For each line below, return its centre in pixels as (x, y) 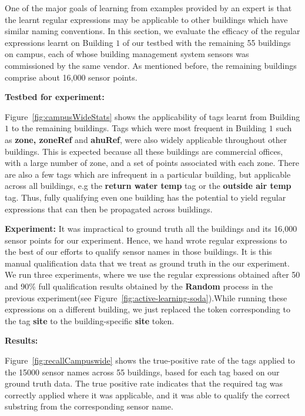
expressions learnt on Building (59, 42)
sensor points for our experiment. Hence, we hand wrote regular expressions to (146, 240)
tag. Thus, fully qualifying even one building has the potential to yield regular (145, 197)
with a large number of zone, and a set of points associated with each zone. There (152, 163)
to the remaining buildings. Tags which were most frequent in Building (139, 128)
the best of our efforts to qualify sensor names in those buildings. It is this (138, 252)
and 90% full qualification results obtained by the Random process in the (139, 286)
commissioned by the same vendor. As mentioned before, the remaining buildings (151, 65)
